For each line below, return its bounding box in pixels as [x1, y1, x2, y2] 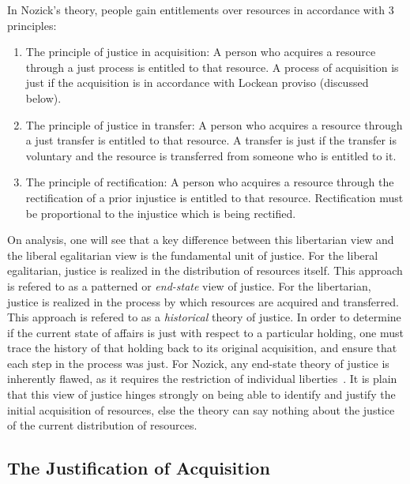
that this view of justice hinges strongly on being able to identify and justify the [7, 386, 396, 403]
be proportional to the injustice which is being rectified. [25, 204, 296, 221]
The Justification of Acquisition [7, 456, 270, 480]
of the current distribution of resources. [7, 417, 197, 433]
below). [25, 89, 62, 106]
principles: [7, 17, 57, 33]
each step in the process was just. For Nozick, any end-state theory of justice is [7, 355, 389, 371]
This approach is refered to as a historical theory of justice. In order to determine [7, 309, 401, 325]
